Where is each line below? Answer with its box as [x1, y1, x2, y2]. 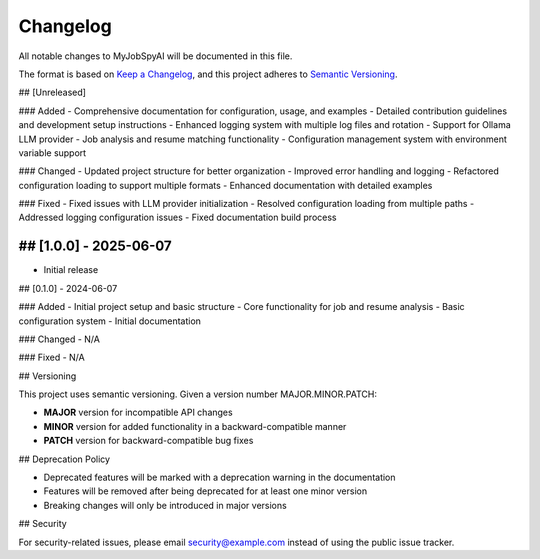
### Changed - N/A [18, 333, 100, 345]
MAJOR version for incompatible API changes [43, 406, 234, 419]
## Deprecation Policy [18, 453, 110, 465]
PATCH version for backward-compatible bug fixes [43, 435, 254, 447]
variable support [18, 146, 87, 159]
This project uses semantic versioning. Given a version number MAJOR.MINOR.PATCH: [18, 388, 377, 400]
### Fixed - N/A [18, 351, 85, 364]
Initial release [43, 264, 99, 276]
